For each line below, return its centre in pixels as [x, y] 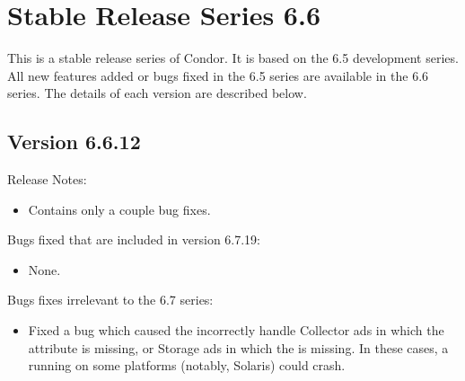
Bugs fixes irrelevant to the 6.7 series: [110, 300]
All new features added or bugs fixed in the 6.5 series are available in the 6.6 [218, 75]
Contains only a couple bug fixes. [119, 209]
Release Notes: [47, 179]
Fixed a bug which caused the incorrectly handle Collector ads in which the [236, 330]
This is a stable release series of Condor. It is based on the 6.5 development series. [233, 58]
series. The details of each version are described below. [157, 93]
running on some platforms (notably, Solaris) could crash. [187, 365]
